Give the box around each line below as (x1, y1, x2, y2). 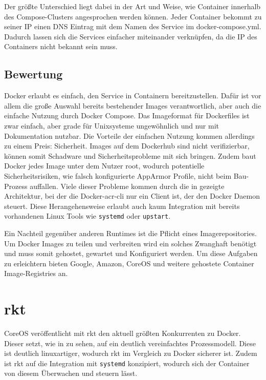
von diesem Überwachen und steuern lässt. (4, 368, 138, 378)
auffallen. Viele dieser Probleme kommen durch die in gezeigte (30, 180, 225, 191)
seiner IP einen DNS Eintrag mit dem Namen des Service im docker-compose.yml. (4, 21, 261, 32)
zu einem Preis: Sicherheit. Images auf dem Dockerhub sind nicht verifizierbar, (4, 140, 250, 151)
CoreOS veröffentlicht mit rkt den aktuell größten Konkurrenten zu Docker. (4, 328, 241, 339)
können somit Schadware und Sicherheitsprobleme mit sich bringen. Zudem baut (4, 150, 256, 161)
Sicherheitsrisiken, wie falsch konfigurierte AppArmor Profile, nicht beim (4, 170, 232, 181)
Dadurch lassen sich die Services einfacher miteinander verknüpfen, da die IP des (4, 31, 257, 41)
